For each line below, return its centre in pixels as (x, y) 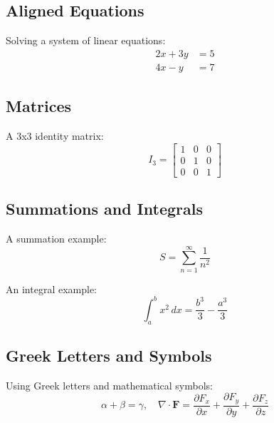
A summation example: (56, 238)
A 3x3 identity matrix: (55, 136)
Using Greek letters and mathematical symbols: (109, 385)
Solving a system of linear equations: (86, 40)
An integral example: (51, 289)
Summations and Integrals (104, 209)
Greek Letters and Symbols (109, 355)
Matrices (39, 106)
